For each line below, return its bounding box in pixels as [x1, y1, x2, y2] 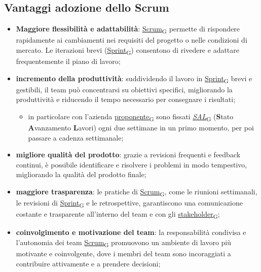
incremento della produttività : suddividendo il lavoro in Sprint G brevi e [16, 73, 252, 85]
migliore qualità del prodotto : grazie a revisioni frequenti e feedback [16, 149, 241, 160]
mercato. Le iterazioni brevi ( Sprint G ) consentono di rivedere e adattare [16, 44, 240, 56]
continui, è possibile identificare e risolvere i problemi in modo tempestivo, [16, 159, 247, 169]
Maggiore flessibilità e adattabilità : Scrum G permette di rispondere [16, 23, 240, 35]
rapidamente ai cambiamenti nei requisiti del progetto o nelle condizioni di [16, 35, 247, 45]
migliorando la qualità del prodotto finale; [16, 169, 146, 180]
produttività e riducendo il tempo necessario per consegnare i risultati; [16, 94, 236, 105]
